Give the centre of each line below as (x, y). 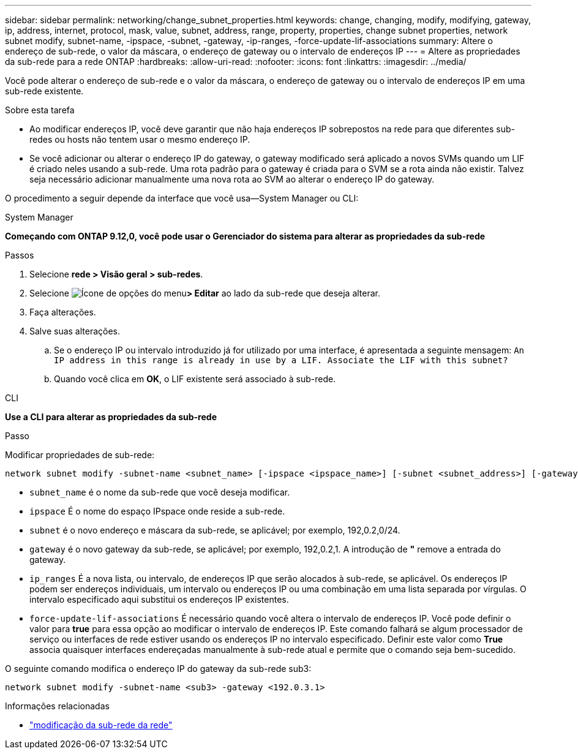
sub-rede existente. (44, 91)
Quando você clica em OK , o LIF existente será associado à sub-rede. (195, 379)
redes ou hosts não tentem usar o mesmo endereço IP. (140, 139)
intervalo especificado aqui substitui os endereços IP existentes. (159, 599)
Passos (20, 255)
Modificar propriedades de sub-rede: (80, 455)
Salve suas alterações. (75, 331)
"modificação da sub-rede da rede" (101, 725)
